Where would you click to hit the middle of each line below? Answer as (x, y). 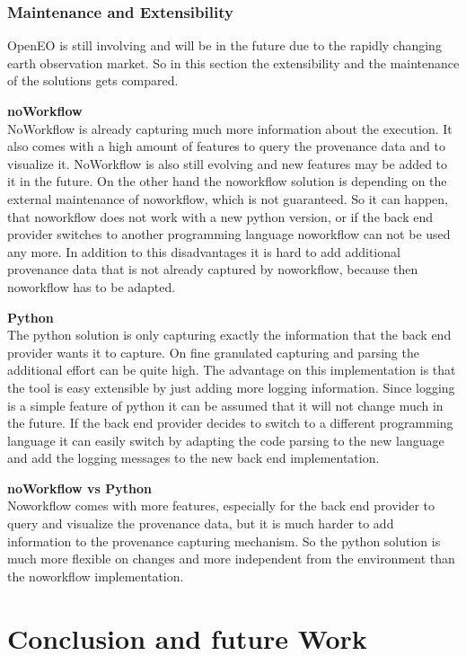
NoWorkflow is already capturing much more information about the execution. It (230, 128)
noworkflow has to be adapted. (92, 286)
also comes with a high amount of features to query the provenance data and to (226, 146)
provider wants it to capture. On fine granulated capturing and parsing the (213, 352)
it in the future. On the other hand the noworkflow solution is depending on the (227, 181)
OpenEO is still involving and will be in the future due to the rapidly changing (224, 45)
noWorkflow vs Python (79, 488)
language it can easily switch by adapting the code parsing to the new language (226, 440)
